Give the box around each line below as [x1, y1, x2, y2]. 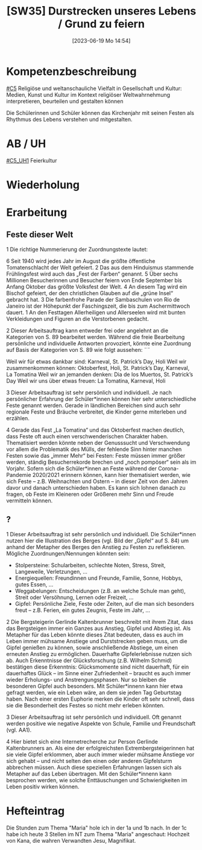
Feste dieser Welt [6, 230, 74, 240]
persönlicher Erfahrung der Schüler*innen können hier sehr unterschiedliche [6, 395, 197, 403]
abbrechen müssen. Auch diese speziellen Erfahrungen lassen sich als [6, 764, 182, 771]
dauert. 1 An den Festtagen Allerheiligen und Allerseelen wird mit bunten [6, 308, 186, 316]
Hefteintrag [6, 804, 65, 817]
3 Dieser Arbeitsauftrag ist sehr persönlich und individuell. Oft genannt [6, 713, 182, 721]
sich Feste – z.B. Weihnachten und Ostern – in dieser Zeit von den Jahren [6, 478, 188, 485]
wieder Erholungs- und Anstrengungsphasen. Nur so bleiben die [6, 676, 167, 683]
